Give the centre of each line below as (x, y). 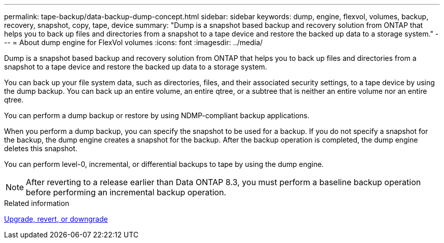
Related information (37, 203)
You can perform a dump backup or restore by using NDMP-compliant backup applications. (157, 115)
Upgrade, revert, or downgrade (56, 219)
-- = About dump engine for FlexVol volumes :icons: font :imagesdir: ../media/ (134, 42)
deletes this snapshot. (41, 148)
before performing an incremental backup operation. (126, 192)
